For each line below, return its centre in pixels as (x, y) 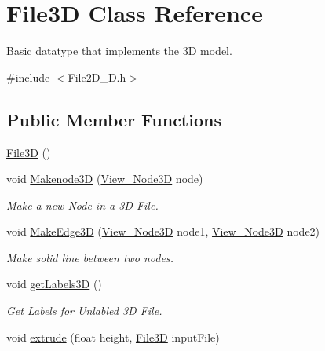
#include (28, 77)
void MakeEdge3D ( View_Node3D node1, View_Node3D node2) (163, 231)
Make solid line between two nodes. (90, 257)
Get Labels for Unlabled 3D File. (84, 311)
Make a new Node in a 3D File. (82, 205)
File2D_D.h (97, 77)
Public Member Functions (114, 119)
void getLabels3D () (54, 284)
